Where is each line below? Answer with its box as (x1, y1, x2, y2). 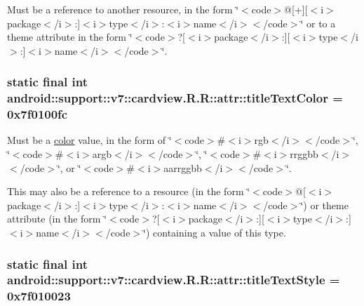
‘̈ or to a (300, 15, 336, 30)
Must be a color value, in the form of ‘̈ (7, 133, 172, 147)
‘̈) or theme (300, 197, 349, 212)
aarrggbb (163, 160, 202, 175)
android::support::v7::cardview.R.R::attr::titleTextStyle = (7, 271, 340, 288)
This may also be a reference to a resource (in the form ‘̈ (7, 184, 250, 199)
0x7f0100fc (7, 105, 68, 123)
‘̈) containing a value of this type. (143, 225, 286, 239)
